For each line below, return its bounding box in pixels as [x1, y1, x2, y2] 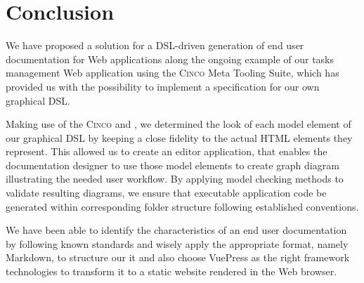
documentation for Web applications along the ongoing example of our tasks [6, 51, 334, 66]
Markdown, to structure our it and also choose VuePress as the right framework [6, 250, 350, 265]
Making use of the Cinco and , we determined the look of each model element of [6, 117, 351, 131]
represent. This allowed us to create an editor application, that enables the [6, 144, 327, 159]
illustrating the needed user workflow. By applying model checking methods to [6, 171, 344, 186]
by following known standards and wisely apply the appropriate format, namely [6, 236, 349, 251]
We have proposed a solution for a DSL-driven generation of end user [6, 38, 304, 53]
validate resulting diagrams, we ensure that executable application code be [6, 185, 327, 200]
